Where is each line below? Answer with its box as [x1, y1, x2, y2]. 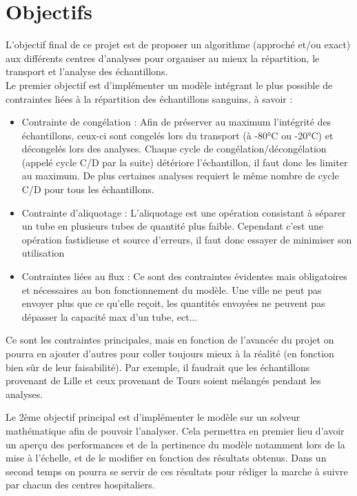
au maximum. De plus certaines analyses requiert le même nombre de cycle [21, 168, 339, 183]
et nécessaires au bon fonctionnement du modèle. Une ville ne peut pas [21, 282, 322, 297]
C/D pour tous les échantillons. [21, 182, 154, 197]
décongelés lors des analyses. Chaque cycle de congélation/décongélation [21, 141, 327, 156]
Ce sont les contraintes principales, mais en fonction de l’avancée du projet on [6, 333, 334, 347]
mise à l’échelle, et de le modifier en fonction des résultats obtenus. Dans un [6, 450, 327, 465]
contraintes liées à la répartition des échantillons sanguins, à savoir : [6, 91, 293, 106]
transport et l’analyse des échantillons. [6, 64, 168, 79]
